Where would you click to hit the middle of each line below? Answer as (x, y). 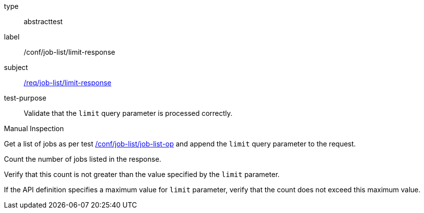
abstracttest (43, 21)
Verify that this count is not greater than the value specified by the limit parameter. (142, 174)
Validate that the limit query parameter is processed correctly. (128, 113)
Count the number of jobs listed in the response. (83, 159)
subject (16, 67)
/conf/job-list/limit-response (70, 52)
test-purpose (25, 98)
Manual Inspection (34, 128)
